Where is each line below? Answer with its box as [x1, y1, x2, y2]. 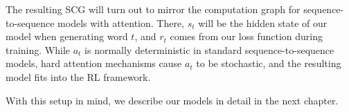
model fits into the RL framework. [6, 69, 151, 84]
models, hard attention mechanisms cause [6, 56, 182, 71]
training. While [6, 42, 71, 57]
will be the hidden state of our [198, 15, 328, 30]
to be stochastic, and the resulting [196, 56, 341, 71]
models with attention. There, [57, 15, 185, 30]
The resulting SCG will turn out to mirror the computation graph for [6, 2, 301, 16]
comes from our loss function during [170, 29, 323, 44]
